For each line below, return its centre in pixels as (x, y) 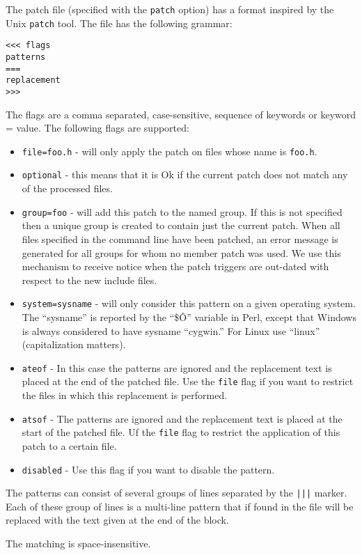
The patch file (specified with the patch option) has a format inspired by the (170, 9)
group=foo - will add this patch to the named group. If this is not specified (182, 211)
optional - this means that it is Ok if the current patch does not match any (185, 174)
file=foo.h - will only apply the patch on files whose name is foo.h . (170, 151)
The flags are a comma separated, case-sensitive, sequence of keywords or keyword (181, 114)
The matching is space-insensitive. (78, 544)
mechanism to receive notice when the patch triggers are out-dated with (175, 266)
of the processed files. (67, 188)
